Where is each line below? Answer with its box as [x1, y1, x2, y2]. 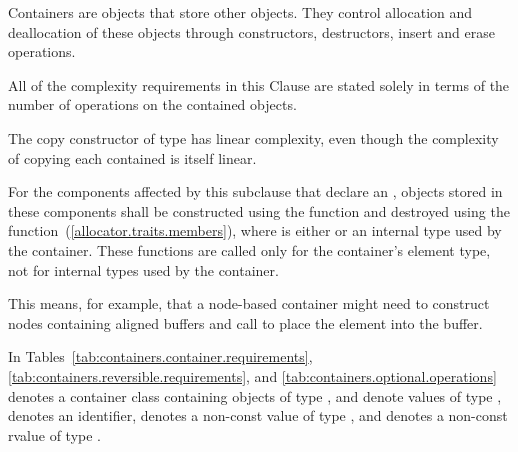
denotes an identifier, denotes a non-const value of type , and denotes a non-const [8, 405, 508, 426]
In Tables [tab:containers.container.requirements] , [8, 346, 313, 367]
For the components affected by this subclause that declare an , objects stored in [8, 181, 503, 202]
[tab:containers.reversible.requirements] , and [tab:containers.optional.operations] [8, 365, 497, 386]
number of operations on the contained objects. [8, 94, 297, 115]
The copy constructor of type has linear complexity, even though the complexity [8, 127, 499, 148]
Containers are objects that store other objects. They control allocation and [8, 2, 473, 22]
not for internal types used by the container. [8, 259, 279, 280]
